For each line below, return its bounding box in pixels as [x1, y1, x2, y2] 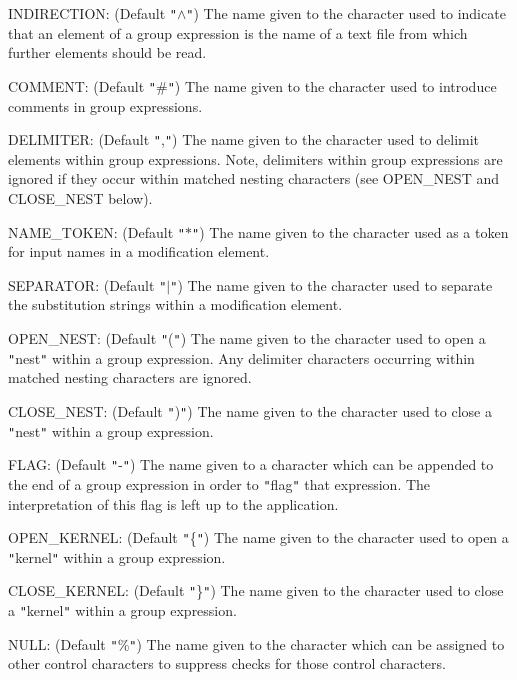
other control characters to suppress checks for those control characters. [8, 653, 446, 674]
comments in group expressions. [8, 95, 203, 116]
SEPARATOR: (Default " [8, 274, 167, 295]
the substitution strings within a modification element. [8, 294, 343, 315]
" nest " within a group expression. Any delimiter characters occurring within [8, 347, 475, 368]
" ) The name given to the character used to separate [170, 274, 493, 295]
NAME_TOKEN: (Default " [8, 221, 185, 242]
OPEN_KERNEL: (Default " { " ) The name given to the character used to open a [8, 527, 509, 548]
